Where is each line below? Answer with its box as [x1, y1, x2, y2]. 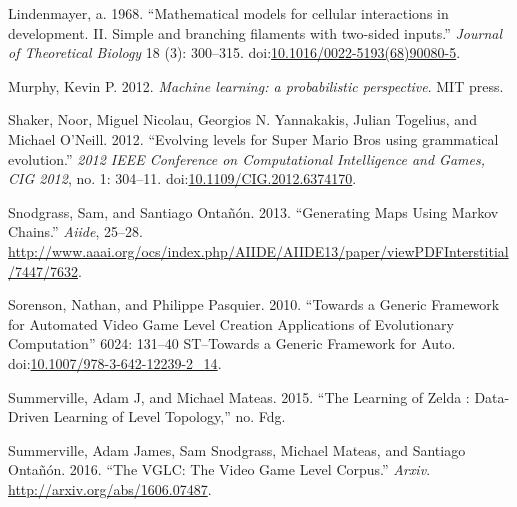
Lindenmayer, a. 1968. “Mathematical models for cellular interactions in [8, 3, 449, 23]
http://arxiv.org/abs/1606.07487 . [8, 478, 212, 499]
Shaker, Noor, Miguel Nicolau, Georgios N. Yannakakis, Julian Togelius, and [8, 109, 477, 130]
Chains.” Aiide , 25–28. [8, 221, 143, 242]
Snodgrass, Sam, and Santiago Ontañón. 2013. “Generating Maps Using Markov [8, 201, 499, 222]
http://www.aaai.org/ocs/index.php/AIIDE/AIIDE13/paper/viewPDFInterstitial [8, 240, 509, 261]
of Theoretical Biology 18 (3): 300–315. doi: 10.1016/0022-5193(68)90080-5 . [8, 42, 461, 63]
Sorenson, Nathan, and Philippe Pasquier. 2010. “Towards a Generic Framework [8, 294, 500, 315]
